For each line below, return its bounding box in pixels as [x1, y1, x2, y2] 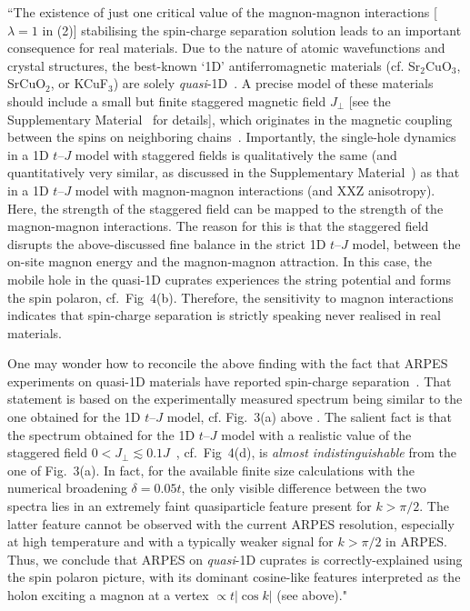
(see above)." [276, 586, 347, 604]
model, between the [352, 234, 461, 253]
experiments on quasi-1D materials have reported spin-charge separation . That [7, 371, 452, 390]
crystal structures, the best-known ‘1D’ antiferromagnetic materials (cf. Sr [7, 55, 421, 75]
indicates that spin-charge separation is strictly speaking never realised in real [7, 305, 441, 325]
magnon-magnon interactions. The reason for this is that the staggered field [7, 216, 429, 235]
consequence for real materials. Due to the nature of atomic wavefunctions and [7, 38, 445, 57]
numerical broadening [7, 478, 127, 497]
